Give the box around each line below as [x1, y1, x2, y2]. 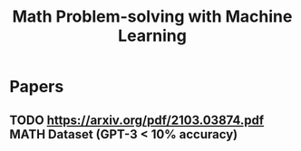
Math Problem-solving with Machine [12, 6, 293, 27]
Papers [9, 77, 64, 97]
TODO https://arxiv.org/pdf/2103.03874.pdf [9, 112, 265, 127]
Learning [117, 25, 188, 46]
